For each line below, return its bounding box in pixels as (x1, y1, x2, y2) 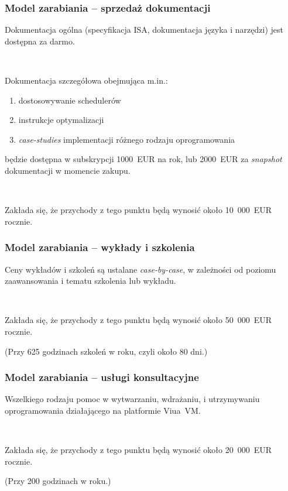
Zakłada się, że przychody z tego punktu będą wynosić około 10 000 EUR (5, 204, 272, 216)
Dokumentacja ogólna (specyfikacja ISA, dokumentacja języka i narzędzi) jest (5, 23, 283, 36)
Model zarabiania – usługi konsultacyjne (5, 370, 199, 384)
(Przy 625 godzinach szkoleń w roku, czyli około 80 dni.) (5, 345, 208, 357)
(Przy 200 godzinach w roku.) (5, 475, 111, 487)
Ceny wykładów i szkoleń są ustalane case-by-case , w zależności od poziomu (5, 263, 276, 275)
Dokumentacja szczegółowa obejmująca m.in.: (5, 74, 168, 86)
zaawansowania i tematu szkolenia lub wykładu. (5, 274, 176, 287)
